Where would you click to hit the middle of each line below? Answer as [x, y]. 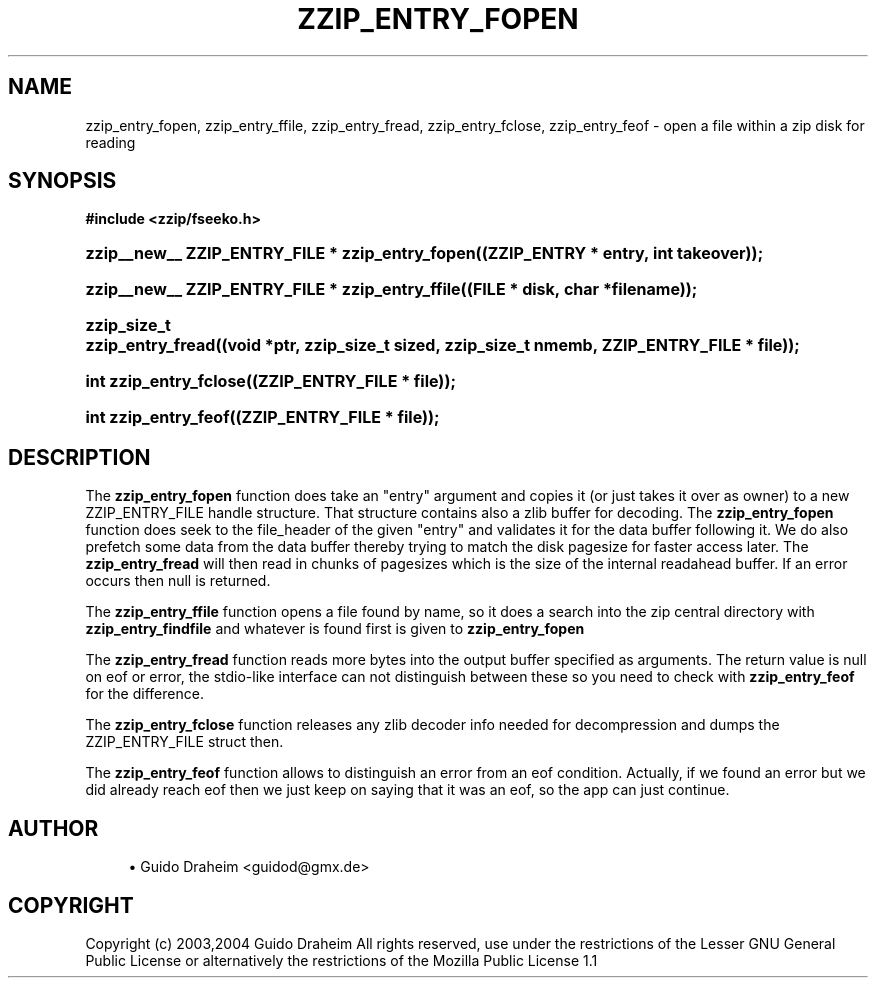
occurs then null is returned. [178, 581]
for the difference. [144, 694]
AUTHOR [53, 828]
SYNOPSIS [62, 181]
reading [110, 142]
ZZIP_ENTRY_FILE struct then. [184, 742]
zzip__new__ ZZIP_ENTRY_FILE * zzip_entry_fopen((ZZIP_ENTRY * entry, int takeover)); [424, 253]
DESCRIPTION [79, 457]
